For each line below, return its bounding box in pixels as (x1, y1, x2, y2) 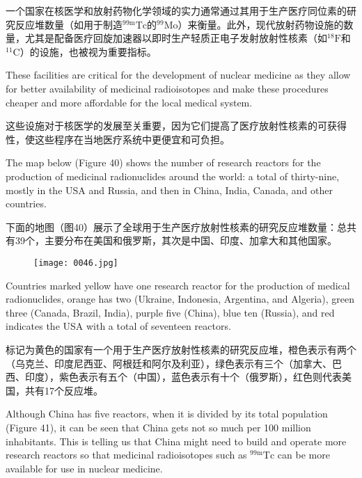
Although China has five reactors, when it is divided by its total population (6, 406, 328, 421)
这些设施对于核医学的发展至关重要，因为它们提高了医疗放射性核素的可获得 (6, 118, 347, 133)
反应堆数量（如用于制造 (15, 17, 123, 31)
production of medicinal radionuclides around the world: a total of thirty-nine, (6, 168, 340, 183)
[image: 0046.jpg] (33, 257, 118, 268)
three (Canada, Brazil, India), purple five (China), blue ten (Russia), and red (6, 305, 335, 319)
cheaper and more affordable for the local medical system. (6, 95, 253, 109)
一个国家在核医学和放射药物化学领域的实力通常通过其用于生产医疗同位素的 (6, 3, 347, 17)
